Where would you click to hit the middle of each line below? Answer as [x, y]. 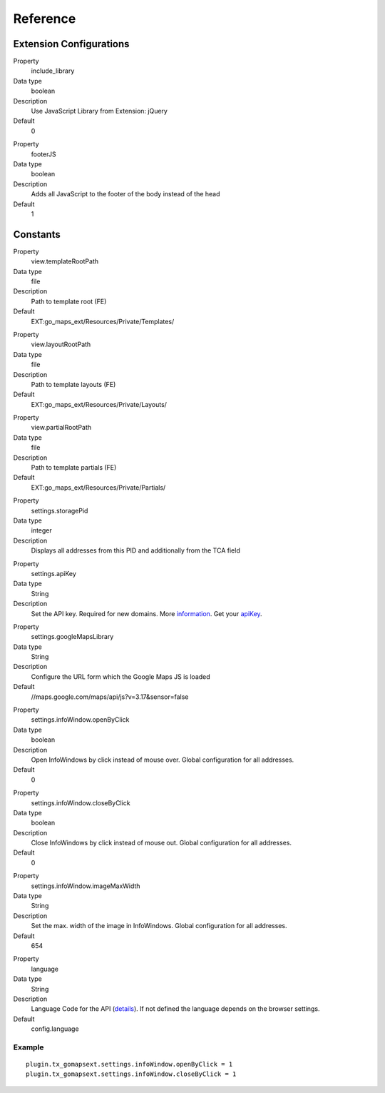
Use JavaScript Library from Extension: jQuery [99, 111]
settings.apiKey [53, 573]
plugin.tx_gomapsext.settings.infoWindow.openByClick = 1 [129, 1064]
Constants [37, 235]
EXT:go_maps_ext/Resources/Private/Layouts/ [99, 404]
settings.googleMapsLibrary [72, 637]
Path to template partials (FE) [74, 468]
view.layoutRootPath [61, 344]
